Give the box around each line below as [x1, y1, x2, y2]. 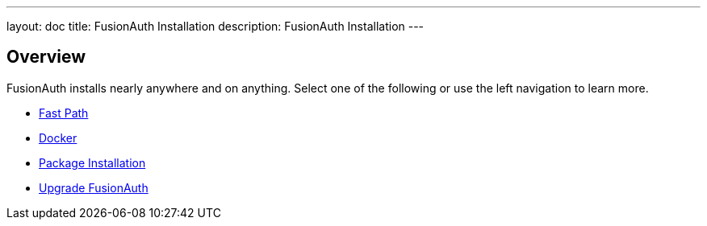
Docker [39, 130, 77, 145]
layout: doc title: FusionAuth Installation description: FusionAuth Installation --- [6, 19, 425, 33]
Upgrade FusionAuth [39, 180, 149, 195]
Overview [6, 47, 86, 68]
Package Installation [39, 155, 146, 170]
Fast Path [39, 105, 89, 120]
